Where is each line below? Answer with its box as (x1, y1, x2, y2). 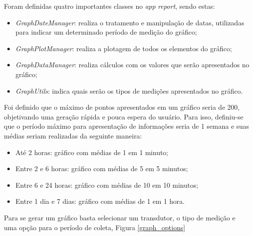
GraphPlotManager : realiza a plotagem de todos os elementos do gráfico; (15, 43, 232, 53)
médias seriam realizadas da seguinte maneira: (4, 130, 142, 140)
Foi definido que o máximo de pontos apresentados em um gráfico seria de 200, (4, 102, 240, 112)
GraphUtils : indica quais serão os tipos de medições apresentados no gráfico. (15, 85, 243, 96)
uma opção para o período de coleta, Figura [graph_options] (4, 222, 186, 232)
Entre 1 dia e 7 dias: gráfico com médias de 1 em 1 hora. (15, 196, 185, 206)
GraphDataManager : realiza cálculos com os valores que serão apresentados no (15, 59, 250, 70)
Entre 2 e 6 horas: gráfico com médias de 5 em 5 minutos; (15, 163, 188, 174)
